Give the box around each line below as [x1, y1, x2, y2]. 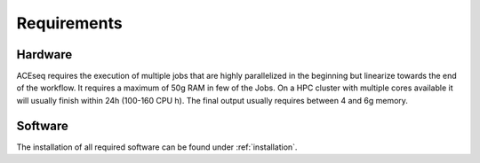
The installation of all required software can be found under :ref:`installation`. [16, 142, 298, 152]
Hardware [16, 47, 73, 62]
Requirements [16, 13, 124, 33]
